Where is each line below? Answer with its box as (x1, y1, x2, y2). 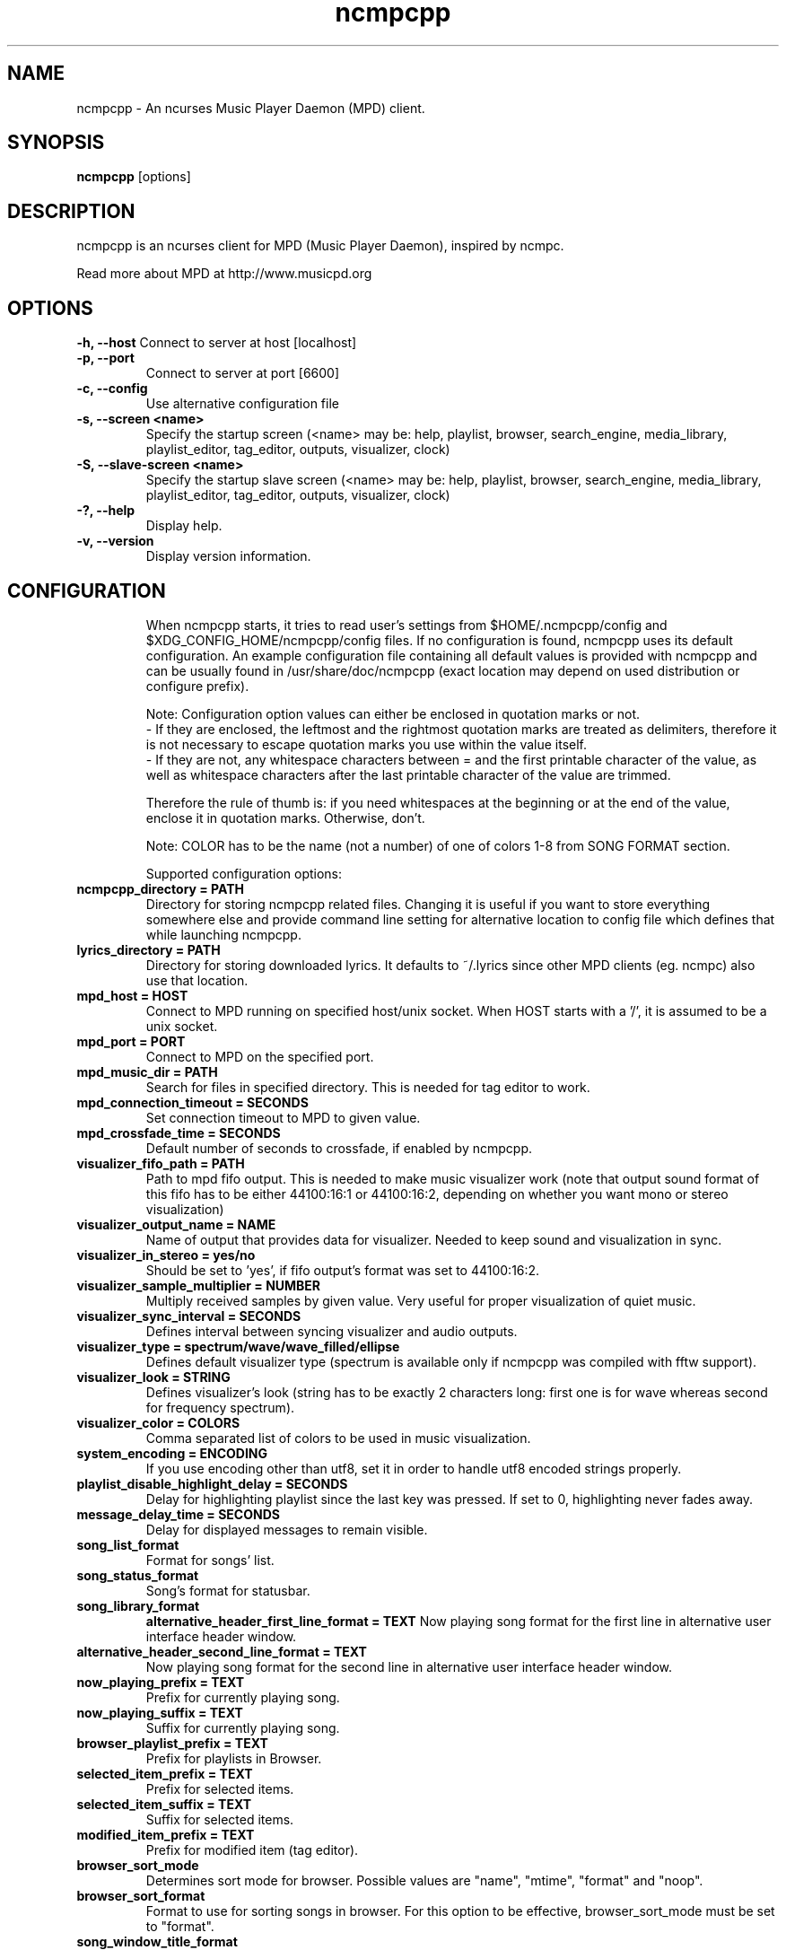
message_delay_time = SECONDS (76, 1506, 280, 1522)
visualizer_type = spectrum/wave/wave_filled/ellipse (76, 1338, 400, 1354)
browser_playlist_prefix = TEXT (76, 1735, 268, 1751)
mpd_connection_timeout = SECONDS (76, 1094, 309, 1110)
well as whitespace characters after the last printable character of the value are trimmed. (145, 766, 671, 783)
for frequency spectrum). (145, 1399, 295, 1415)
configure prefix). (145, 678, 249, 694)
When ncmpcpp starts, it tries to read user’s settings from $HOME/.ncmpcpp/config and (145, 616, 668, 633)
